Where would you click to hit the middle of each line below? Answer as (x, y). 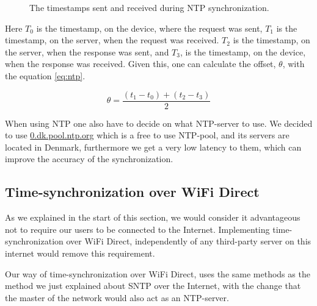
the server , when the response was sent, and (87, 52)
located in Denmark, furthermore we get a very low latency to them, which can (153, 147)
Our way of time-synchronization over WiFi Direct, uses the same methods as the (158, 273)
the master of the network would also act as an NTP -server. (117, 297)
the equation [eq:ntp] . (45, 75)
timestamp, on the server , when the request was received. (112, 40)
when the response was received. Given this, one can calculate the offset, (140, 64)
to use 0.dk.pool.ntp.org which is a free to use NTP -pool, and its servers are (147, 135)
